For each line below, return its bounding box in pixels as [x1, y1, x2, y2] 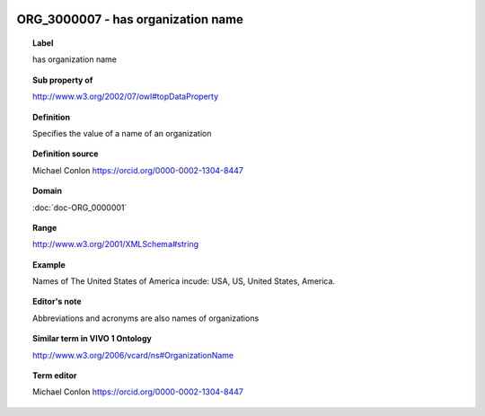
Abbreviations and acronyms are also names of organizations [32, 313, 260, 323]
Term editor [32, 370, 77, 381]
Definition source [32, 148, 99, 159]
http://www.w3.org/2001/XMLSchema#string [32, 239, 199, 250]
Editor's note [32, 297, 82, 307]
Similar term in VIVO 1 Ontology [32, 333, 152, 344]
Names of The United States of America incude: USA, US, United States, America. [32, 276, 336, 287]
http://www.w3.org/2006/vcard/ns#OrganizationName [32, 350, 234, 360]
